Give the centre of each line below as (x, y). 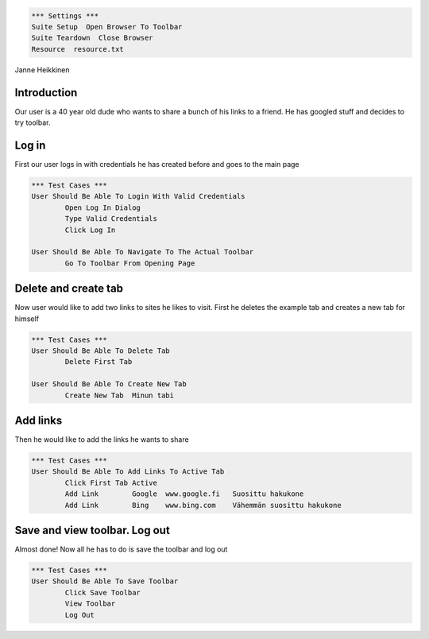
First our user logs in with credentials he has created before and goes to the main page (157, 164)
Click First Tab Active (111, 482)
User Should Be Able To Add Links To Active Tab (128, 472)
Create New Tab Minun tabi (120, 395)
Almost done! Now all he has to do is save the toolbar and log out (121, 549)
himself (27, 319)
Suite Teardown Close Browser (93, 38)
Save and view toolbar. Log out (92, 530)
